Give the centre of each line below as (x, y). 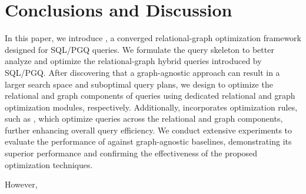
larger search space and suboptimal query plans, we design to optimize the (139, 84)
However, (21, 184)
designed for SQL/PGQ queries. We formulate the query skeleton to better (139, 49)
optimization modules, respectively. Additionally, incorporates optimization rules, (151, 107)
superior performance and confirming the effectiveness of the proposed (131, 153)
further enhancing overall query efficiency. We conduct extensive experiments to (149, 130)
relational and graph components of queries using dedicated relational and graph (150, 96)
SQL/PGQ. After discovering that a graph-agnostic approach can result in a (142, 72)
